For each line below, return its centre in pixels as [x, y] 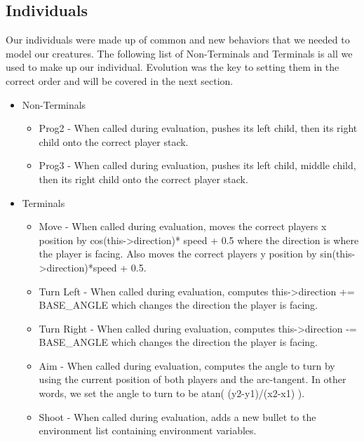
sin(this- [338, 254]
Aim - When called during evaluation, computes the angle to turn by [187, 365]
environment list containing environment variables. [148, 430]
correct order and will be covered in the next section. [120, 80]
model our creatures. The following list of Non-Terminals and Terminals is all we [179, 53]
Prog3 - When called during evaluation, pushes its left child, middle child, [197, 165]
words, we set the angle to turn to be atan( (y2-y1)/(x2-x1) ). [172, 393]
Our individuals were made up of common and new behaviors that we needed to [178, 40]
